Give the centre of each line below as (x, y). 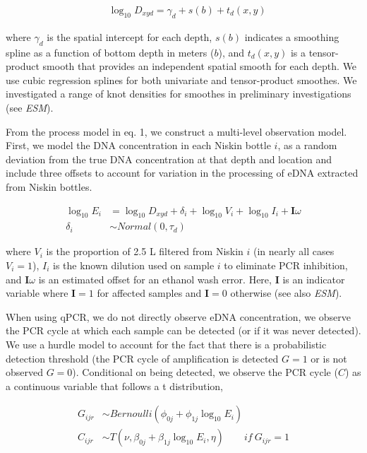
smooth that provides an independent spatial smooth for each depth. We (200, 66)
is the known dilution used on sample (134, 265)
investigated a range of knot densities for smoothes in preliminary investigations (179, 94)
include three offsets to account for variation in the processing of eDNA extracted (182, 173)
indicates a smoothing (292, 36)
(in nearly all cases (294, 251)
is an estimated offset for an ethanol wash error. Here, (155, 279)
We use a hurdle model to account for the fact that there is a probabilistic (166, 344)
